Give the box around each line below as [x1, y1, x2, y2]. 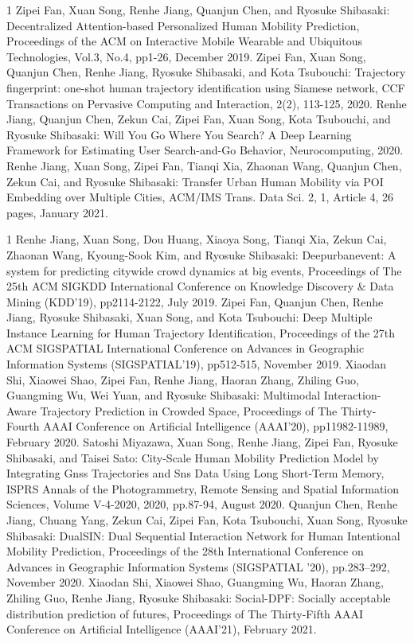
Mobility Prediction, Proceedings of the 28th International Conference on [6, 543, 364, 559]
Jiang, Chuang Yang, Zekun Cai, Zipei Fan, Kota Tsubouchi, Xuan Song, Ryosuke [6, 512, 408, 528]
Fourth [6, 418, 40, 435]
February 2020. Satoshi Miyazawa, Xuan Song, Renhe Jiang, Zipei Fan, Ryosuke [6, 434, 398, 450]
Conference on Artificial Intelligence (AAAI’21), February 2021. [6, 621, 317, 637]
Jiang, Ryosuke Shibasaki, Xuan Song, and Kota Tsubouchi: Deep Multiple [6, 309, 373, 325]
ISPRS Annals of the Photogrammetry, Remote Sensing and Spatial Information [6, 480, 400, 497]
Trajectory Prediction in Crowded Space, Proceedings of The [40, 402, 338, 419]
